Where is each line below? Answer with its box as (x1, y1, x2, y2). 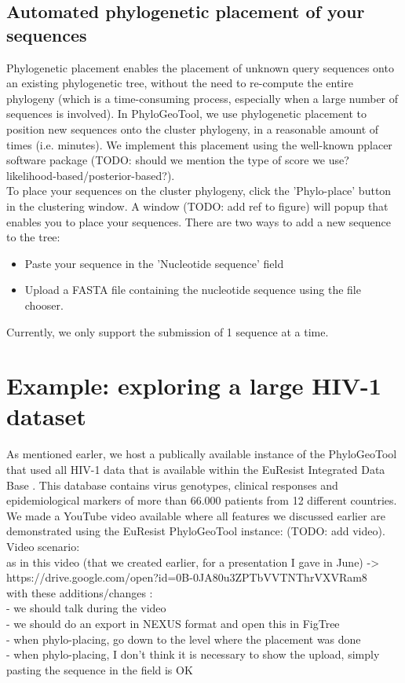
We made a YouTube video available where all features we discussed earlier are (6, 507, 386, 523)
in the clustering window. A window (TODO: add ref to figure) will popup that (6, 197, 389, 214)
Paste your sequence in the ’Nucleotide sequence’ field (24, 255, 284, 271)
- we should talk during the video (6, 600, 166, 616)
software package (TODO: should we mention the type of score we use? (6, 152, 349, 168)
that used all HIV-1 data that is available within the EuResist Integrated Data (6, 461, 385, 477)
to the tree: (6, 229, 60, 245)
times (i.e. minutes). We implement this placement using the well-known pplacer (6, 136, 392, 152)
